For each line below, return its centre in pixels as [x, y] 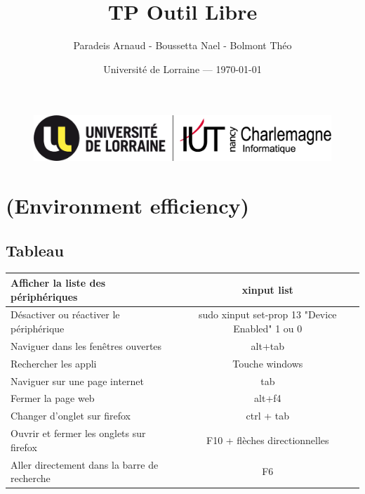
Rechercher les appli [54, 363]
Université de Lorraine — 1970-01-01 [182, 69]
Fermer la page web [53, 398]
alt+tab [268, 345]
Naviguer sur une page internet [77, 381]
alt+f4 [268, 398]
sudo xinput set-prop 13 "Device [268, 314]
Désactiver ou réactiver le [65, 314]
